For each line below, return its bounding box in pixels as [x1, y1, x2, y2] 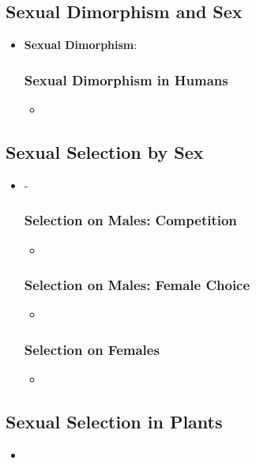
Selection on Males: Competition [24, 210, 237, 230]
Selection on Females [24, 339, 160, 359]
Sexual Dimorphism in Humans [24, 70, 228, 89]
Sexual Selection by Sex [6, 140, 204, 164]
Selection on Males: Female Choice [24, 275, 250, 295]
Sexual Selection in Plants [6, 409, 223, 434]
